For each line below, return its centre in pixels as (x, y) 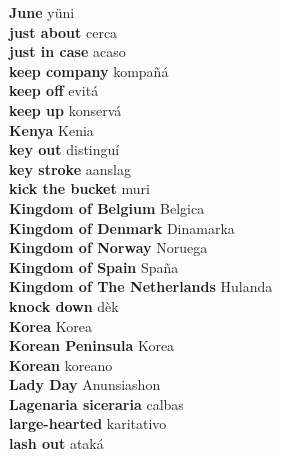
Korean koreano (61, 364)
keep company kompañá (89, 70)
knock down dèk (64, 305)
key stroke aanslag (70, 168)
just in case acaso (67, 51)
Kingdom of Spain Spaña (94, 266)
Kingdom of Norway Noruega (108, 247)
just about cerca (63, 31)
